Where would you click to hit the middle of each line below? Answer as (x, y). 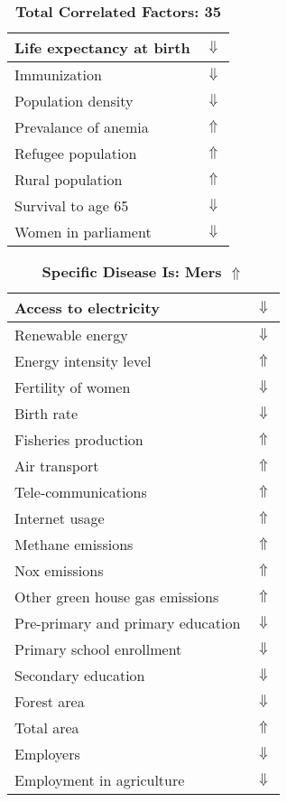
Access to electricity (87, 308)
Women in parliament (83, 232)
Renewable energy (71, 335)
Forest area (50, 701)
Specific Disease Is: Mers (132, 271)
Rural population (69, 179)
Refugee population (76, 153)
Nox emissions (59, 570)
